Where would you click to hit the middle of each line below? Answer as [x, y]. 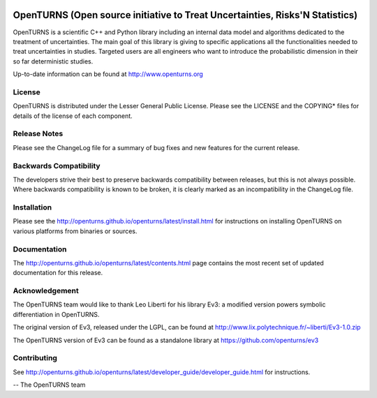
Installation [32, 207]
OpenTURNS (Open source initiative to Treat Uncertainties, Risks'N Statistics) [185, 15]
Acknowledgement [46, 291]
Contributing [35, 358]
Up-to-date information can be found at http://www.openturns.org [108, 74]
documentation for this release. [58, 273]
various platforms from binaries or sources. [75, 231]
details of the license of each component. [73, 116]
